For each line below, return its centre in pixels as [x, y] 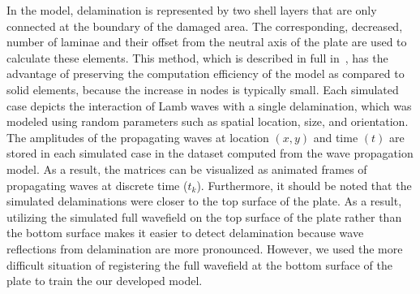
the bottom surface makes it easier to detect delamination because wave [185, 233]
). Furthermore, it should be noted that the [304, 185]
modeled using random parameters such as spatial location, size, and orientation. [208, 121]
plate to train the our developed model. [105, 281]
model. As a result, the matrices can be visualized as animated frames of [187, 169]
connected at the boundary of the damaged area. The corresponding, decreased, [205, 26]
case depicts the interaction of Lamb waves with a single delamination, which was [209, 105]
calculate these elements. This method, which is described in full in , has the [197, 57]
